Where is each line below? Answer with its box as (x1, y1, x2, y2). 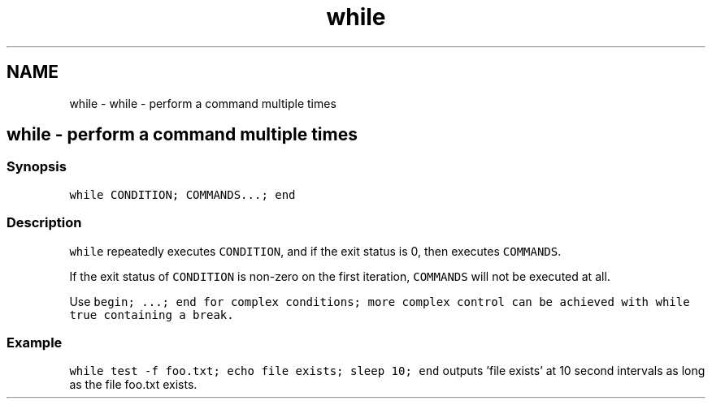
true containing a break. (69, 308, 234, 321)
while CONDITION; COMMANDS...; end (69, 187, 296, 201)
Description (7, 214, 82, 231)
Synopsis (7, 158, 67, 175)
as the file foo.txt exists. (69, 377, 198, 392)
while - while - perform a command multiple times (69, 96, 336, 110)
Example (7, 334, 63, 351)
